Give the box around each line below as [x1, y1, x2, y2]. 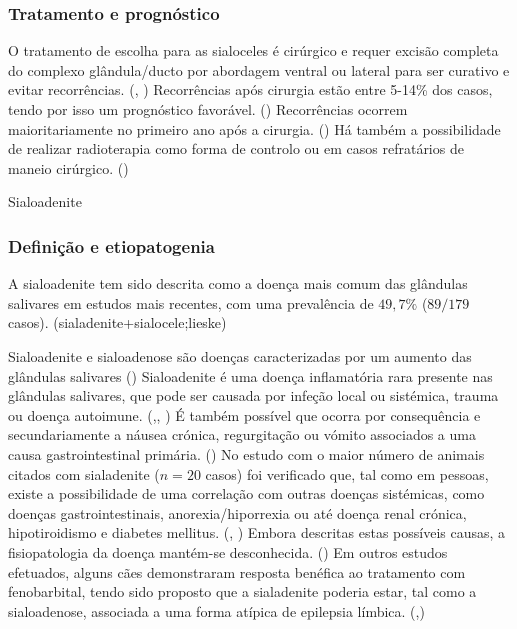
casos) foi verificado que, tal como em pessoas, [205, 463, 489, 484]
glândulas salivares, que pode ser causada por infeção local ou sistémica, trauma [8, 385, 499, 406]
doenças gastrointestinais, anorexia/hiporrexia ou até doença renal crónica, [8, 502, 467, 523]
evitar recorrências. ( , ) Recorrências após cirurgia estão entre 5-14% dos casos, [8, 79, 493, 100]
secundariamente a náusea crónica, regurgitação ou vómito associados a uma [8, 424, 476, 445]
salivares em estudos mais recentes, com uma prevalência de [8, 292, 374, 313]
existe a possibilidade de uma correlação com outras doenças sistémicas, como [8, 483, 485, 504]
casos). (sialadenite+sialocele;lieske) [8, 312, 227, 333]
